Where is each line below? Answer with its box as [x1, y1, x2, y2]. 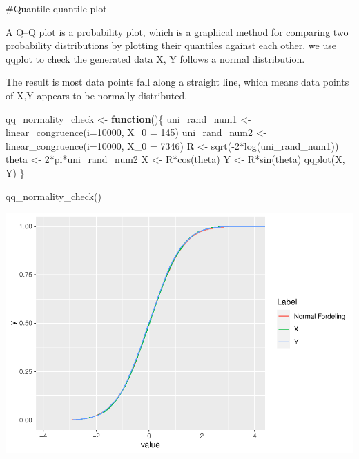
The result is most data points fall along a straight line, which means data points [6, 75, 349, 89]
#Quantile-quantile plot [6, 1, 107, 15]
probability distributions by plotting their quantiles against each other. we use [6, 38, 336, 52]
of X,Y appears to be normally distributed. [6, 88, 188, 102]
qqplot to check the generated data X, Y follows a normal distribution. [6, 51, 305, 66]
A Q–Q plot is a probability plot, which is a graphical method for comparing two [6, 24, 349, 39]
